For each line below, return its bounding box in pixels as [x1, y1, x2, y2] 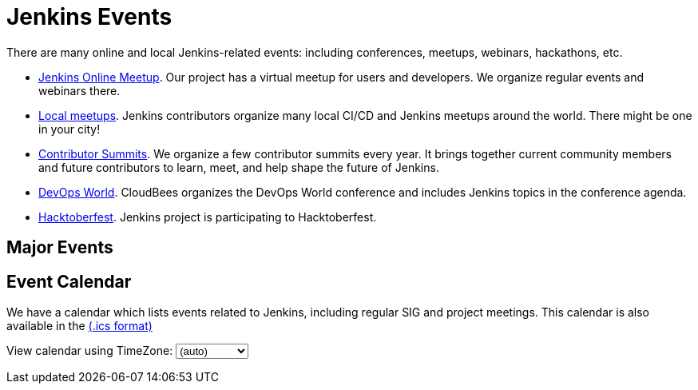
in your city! [38, 121, 101, 136]
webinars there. [38, 83, 121, 97]
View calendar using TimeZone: [6, 344, 173, 358]
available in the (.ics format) [6, 319, 153, 333]
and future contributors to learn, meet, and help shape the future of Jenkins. [38, 160, 439, 174]
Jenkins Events [6, 3, 173, 30]
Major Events [6, 237, 113, 258]
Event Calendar [6, 271, 132, 292]
